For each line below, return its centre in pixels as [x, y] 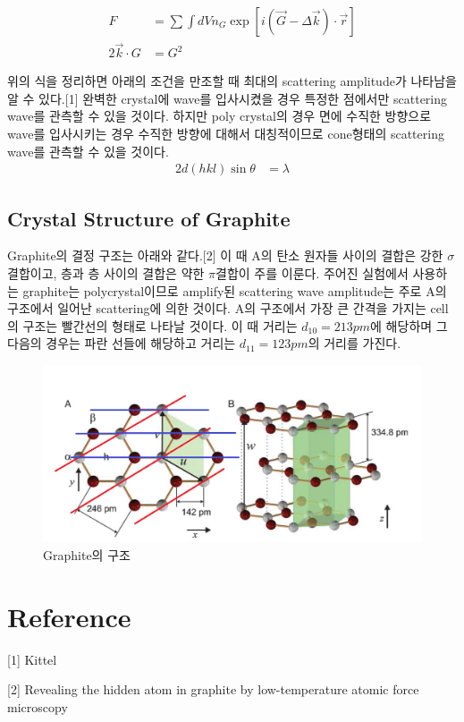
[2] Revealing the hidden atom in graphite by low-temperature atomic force [213, 689]
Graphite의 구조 [87, 554]
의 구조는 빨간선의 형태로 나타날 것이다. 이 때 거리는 [152, 325]
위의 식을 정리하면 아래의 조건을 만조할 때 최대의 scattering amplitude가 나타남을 [232, 81]
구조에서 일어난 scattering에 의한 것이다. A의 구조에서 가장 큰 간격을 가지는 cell [228, 308]
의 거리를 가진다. [354, 343]
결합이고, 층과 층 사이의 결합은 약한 [106, 273]
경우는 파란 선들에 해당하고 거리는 [141, 343]
